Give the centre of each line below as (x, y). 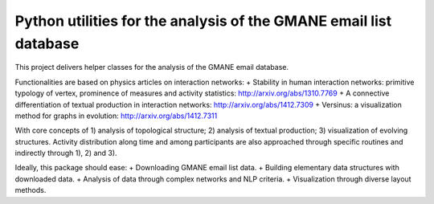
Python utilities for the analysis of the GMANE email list (203, 21)
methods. (31, 190)
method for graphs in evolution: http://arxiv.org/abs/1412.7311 (116, 116)
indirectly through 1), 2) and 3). (66, 153)
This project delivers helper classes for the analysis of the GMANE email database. (152, 67)
